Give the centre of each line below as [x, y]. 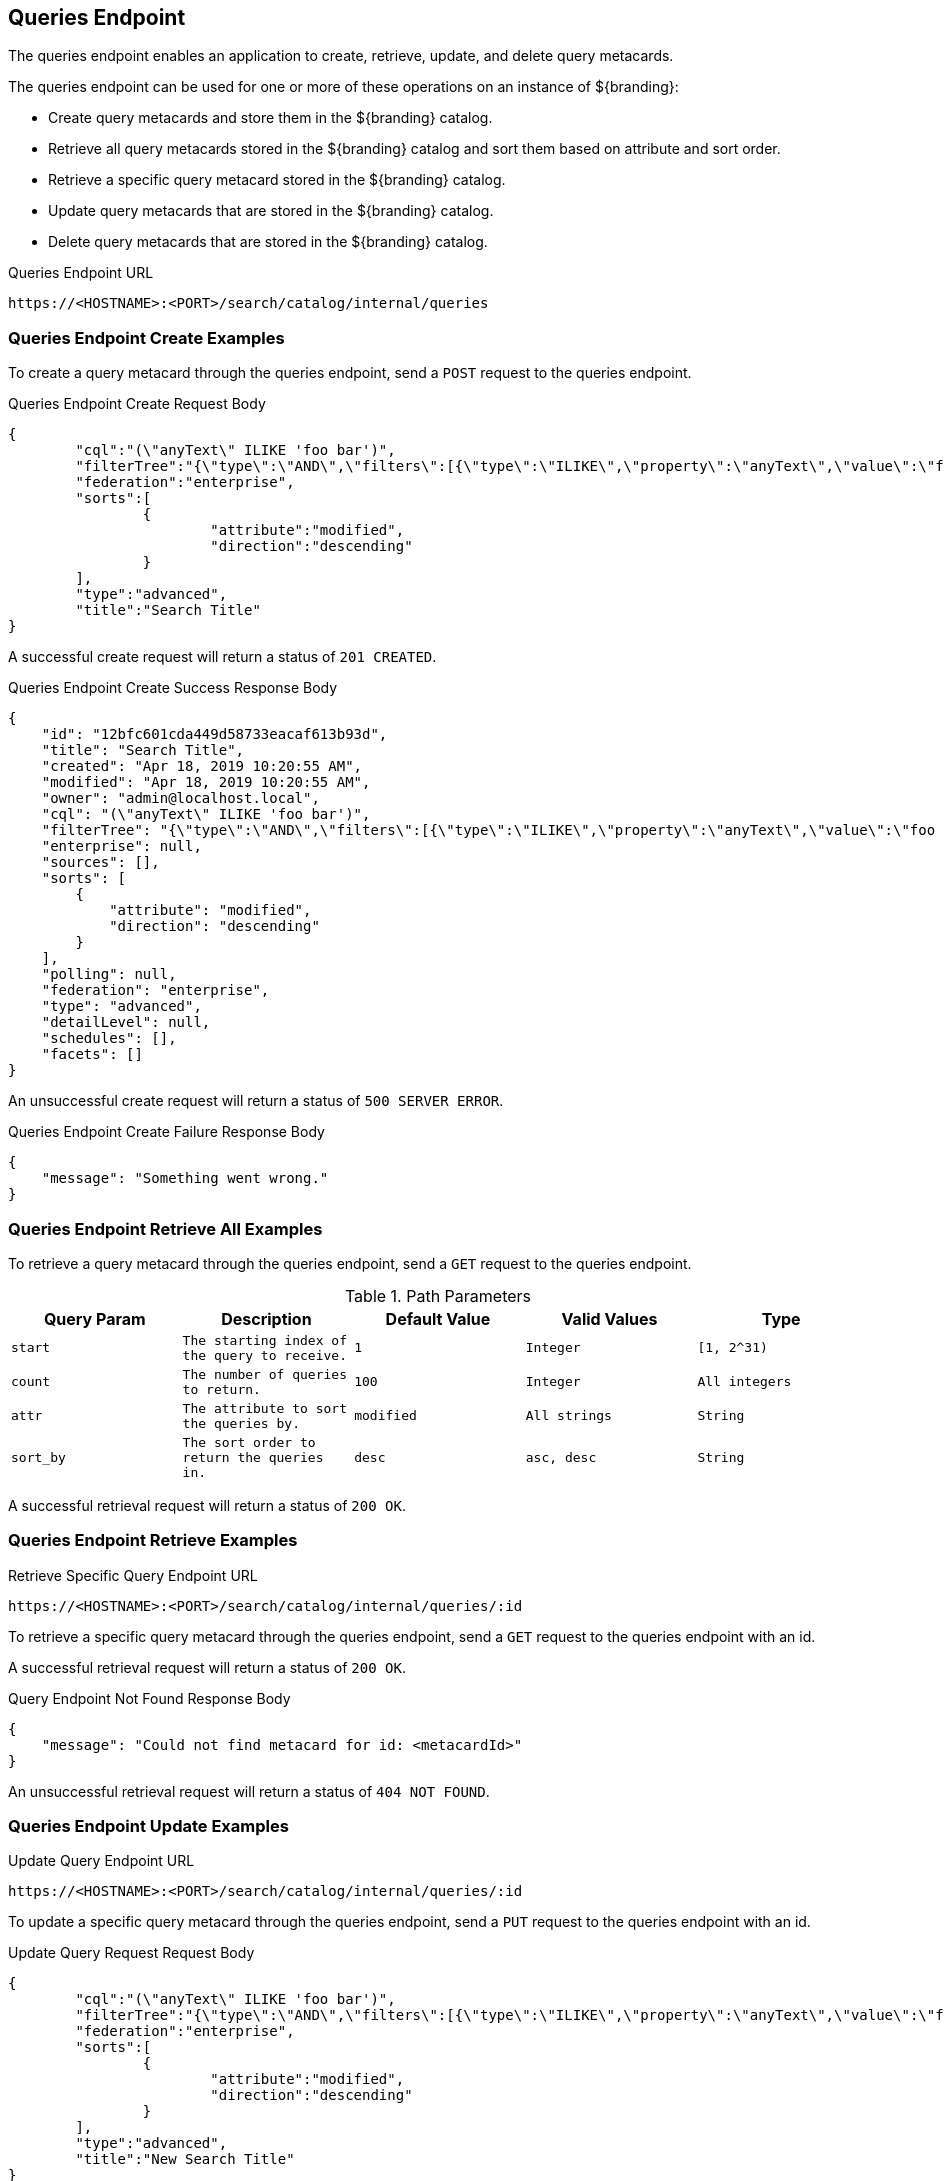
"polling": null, [109, 974]
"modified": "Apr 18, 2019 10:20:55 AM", [206, 782]
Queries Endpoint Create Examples [146, 337]
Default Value [438, 1318]
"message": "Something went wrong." [185, 1178]
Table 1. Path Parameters [438, 1295]
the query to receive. [264, 1355]
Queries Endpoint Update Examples [148, 1826]
